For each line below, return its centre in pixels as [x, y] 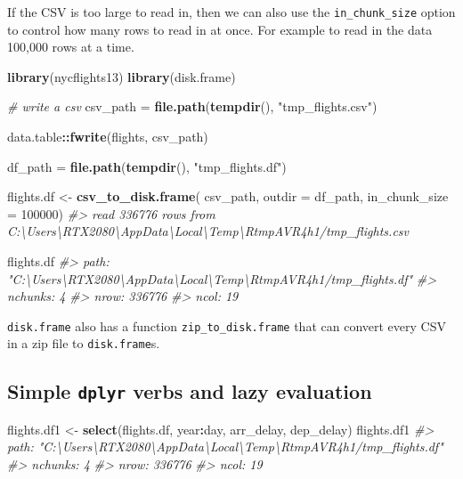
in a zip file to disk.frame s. [84, 343]
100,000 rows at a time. [71, 47]
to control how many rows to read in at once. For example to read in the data [220, 29]
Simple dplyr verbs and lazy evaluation [190, 391]
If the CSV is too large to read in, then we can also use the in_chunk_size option [231, 12]
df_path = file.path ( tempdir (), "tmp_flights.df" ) [147, 166]
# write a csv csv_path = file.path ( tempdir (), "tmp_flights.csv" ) [192, 106]
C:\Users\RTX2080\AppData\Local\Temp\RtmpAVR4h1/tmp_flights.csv [208, 231]
